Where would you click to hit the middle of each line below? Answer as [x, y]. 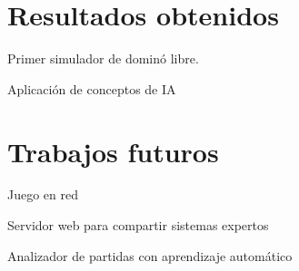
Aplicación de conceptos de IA [92, 88]
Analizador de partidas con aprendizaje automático [150, 255]
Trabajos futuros [113, 151]
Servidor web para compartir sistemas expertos [138, 225]
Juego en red [43, 194]
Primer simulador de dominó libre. [103, 58]
